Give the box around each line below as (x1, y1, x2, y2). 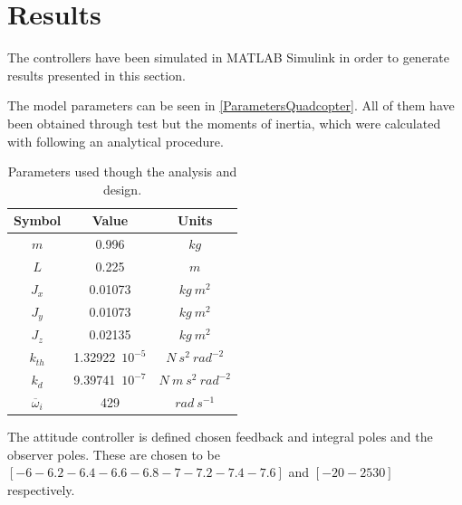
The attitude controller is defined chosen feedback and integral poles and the (7, 426, 433, 445)
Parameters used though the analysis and (7, 162, 237, 181)
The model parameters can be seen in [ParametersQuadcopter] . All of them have (7, 96, 455, 115)
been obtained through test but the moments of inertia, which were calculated (7, 113, 441, 132)
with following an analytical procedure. (7, 131, 224, 150)
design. (102, 179, 142, 198)
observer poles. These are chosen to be (7, 444, 220, 463)
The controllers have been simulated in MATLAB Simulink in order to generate (7, 48, 450, 67)
